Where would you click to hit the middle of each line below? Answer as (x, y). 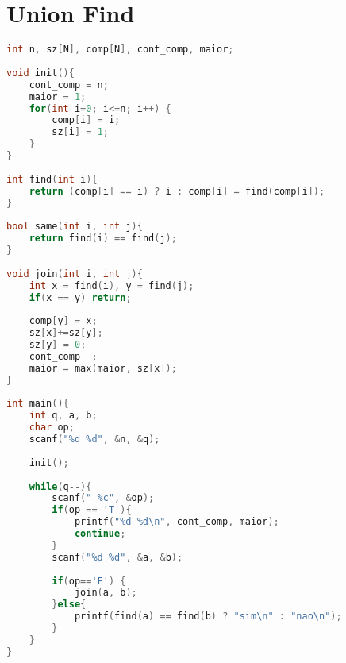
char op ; (52, 428)
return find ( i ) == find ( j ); (103, 239)
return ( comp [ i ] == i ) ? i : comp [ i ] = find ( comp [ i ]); (177, 191)
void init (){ (40, 73)
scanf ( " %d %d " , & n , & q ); (94, 439)
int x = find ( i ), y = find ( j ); (111, 285)
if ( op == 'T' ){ (92, 510)
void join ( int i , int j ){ (75, 274)
